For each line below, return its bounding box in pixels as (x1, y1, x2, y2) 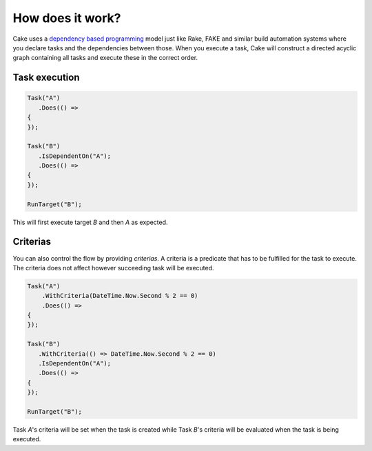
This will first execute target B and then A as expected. (12, 218, 168, 226)
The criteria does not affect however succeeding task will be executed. (12, 263, 214, 272)
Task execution (12, 72, 80, 83)
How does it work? (12, 10, 121, 26)
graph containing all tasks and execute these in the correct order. (12, 54, 198, 62)
